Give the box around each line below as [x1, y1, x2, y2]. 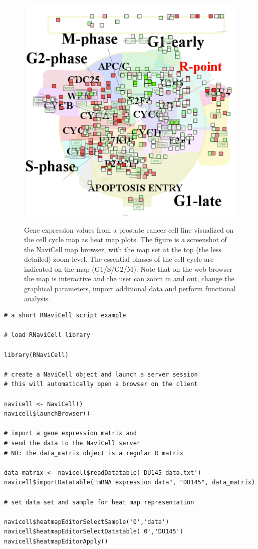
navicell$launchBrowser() [4, 410, 90, 418]
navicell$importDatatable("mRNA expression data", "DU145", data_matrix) [4, 479, 255, 486]
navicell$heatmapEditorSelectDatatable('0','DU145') [4, 528, 183, 535]
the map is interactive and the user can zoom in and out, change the [24, 273, 234, 284]
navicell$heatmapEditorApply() [4, 537, 108, 545]
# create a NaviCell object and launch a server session [4, 371, 198, 378]
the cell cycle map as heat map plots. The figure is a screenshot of [24, 234, 227, 245]
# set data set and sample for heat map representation [4, 498, 194, 506]
